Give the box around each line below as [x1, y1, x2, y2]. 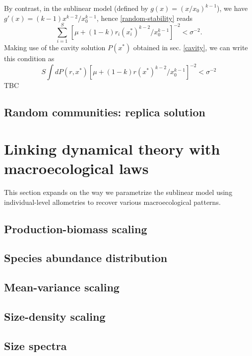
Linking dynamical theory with [4, 138, 220, 159]
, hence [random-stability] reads [96, 12, 192, 23]
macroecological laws [4, 158, 149, 178]
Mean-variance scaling [4, 279, 120, 295]
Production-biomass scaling [4, 221, 147, 236]
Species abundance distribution [4, 250, 168, 266]
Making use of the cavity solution [4, 42, 106, 53]
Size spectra [4, 338, 67, 353]
